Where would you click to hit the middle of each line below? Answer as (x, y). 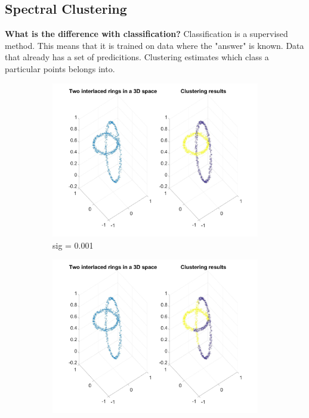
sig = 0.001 (73, 245)
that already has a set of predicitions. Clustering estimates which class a (137, 57)
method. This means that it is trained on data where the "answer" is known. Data (154, 45)
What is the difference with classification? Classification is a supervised (146, 34)
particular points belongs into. (60, 68)
